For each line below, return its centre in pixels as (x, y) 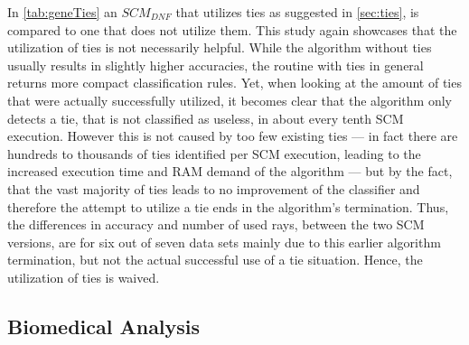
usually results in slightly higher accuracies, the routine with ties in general (216, 65)
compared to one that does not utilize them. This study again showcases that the (232, 29)
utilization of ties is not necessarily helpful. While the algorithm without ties (220, 47)
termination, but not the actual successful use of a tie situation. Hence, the (215, 260)
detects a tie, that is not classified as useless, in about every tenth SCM (206, 118)
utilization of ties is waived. (84, 277)
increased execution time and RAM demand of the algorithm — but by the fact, (230, 171)
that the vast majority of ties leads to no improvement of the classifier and (214, 188)
